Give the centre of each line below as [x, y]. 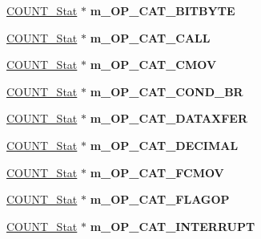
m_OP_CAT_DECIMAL [164, 145]
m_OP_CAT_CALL [150, 37]
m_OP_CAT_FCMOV [157, 172]
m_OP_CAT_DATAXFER [169, 118]
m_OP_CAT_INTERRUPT [173, 226]
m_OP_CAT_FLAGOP [160, 199]
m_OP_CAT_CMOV [153, 65]
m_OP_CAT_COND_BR [167, 91]
